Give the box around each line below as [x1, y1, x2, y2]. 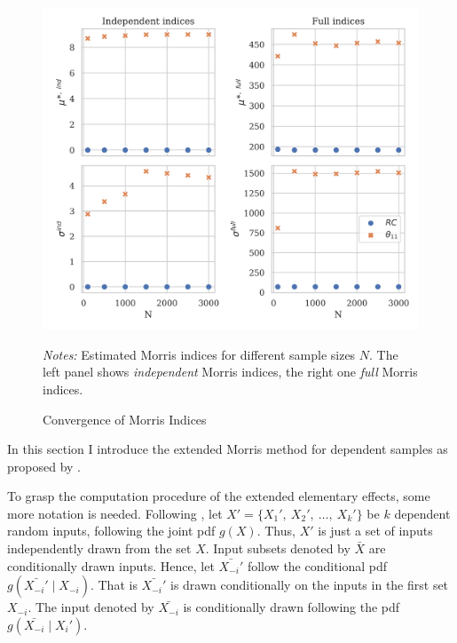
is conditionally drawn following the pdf [183, 598, 400, 616]
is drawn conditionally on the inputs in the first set [169, 576, 449, 594]
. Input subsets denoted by [205, 539, 351, 558]
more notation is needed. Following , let [7, 504, 223, 522]
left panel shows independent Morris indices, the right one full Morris [43, 362, 418, 381]
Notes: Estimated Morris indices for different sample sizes [43, 345, 356, 363]
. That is [90, 576, 138, 594]
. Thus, [256, 521, 295, 540]
